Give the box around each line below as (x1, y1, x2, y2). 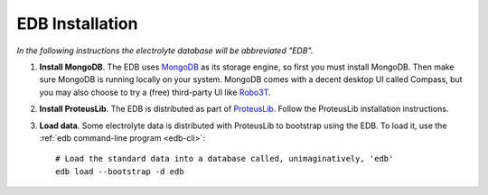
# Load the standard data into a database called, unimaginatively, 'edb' (55, 153, 394, 164)
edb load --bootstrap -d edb (55, 166, 184, 176)
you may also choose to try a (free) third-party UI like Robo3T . (39, 87, 271, 97)
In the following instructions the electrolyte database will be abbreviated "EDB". (16, 45, 314, 56)
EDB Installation (16, 14, 138, 33)
